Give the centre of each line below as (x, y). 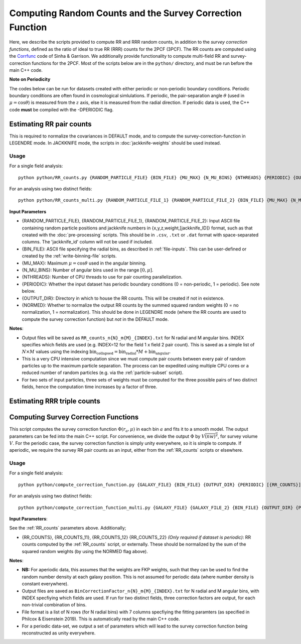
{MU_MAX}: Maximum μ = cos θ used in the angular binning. (84, 263)
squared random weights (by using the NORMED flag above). (85, 551)
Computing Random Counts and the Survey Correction (125, 13)
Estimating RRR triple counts (55, 401)
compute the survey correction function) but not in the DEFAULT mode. (95, 319)
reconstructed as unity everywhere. (59, 633)
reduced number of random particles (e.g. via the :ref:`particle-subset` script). (103, 373)
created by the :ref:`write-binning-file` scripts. (69, 256)
